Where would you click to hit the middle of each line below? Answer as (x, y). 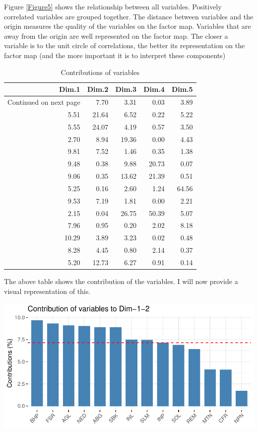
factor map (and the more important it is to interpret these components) (115, 55)
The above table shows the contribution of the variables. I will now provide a (121, 281)
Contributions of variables (100, 72)
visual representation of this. (47, 291)
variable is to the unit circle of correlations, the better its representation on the (125, 45)
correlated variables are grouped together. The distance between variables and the (129, 16)
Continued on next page (44, 102)
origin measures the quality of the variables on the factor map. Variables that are (128, 26)
